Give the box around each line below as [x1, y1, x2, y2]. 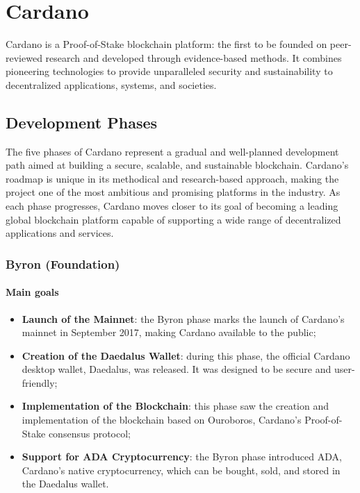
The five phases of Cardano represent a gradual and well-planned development [6, 144, 339, 158]
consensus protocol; [48, 426, 131, 440]
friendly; [22, 375, 58, 390]
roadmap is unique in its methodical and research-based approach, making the [6, 171, 339, 185]
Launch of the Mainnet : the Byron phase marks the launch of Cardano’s [22, 311, 345, 326]
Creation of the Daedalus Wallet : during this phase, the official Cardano [22, 348, 350, 362]
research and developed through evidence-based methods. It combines [45, 50, 342, 65]
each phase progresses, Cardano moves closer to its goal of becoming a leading [6, 199, 338, 213]
